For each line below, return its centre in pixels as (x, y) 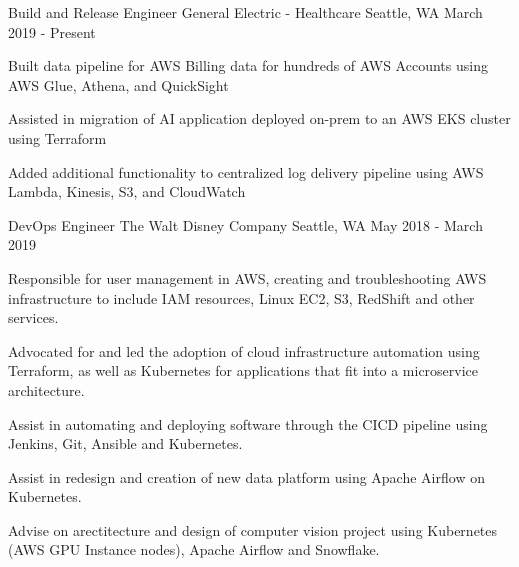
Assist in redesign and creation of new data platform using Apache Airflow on (246, 476)
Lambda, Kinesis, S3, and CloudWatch (127, 191)
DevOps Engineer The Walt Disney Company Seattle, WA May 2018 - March (245, 224)
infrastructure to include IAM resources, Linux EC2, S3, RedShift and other (241, 297)
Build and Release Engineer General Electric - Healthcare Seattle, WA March (245, 12)
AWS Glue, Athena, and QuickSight (118, 84)
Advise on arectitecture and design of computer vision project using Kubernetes (253, 529)
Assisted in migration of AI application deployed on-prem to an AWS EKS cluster (259, 118)
